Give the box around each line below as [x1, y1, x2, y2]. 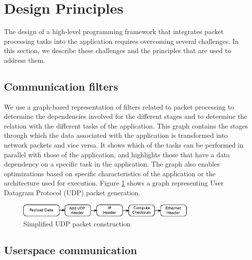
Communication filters [4, 78, 118, 93]
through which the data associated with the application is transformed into [4, 130, 228, 140]
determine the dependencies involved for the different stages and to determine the [4, 111, 248, 121]
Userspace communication [4, 242, 137, 257]
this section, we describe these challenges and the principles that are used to [4, 45, 231, 56]
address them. [4, 55, 45, 65]
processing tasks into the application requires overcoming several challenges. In [4, 36, 239, 46]
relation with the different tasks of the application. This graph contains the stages [4, 120, 248, 130]
